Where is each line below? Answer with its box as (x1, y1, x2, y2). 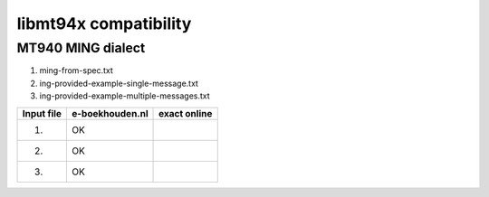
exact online (158, 107, 213, 119)
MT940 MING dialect (16, 40, 146, 56)
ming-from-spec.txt (39, 65, 113, 76)
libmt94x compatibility (16, 14, 192, 33)
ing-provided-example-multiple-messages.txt (39, 90, 210, 101)
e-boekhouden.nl (72, 107, 149, 119)
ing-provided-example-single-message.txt (39, 78, 199, 89)
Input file (22, 107, 62, 119)
